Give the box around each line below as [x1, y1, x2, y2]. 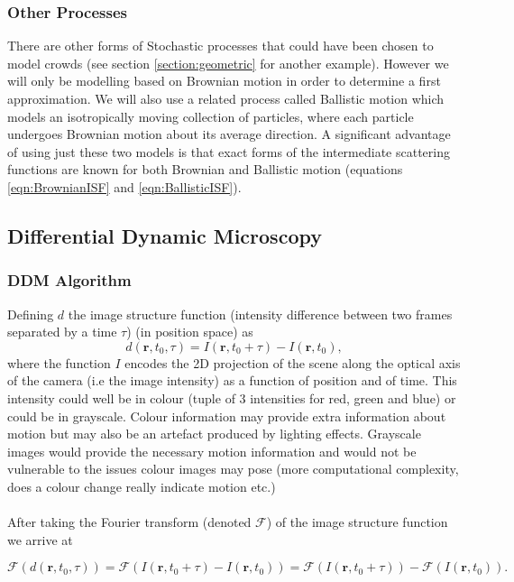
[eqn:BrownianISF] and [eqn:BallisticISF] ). [7, 177, 242, 196]
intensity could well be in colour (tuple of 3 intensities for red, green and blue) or [7, 388, 456, 407]
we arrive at [7, 530, 73, 549]
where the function [7, 353, 111, 372]
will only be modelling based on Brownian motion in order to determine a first [7, 71, 441, 90]
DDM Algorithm [7, 269, 132, 291]
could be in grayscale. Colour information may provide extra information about [7, 406, 446, 425]
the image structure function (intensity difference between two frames [68, 304, 453, 323]
